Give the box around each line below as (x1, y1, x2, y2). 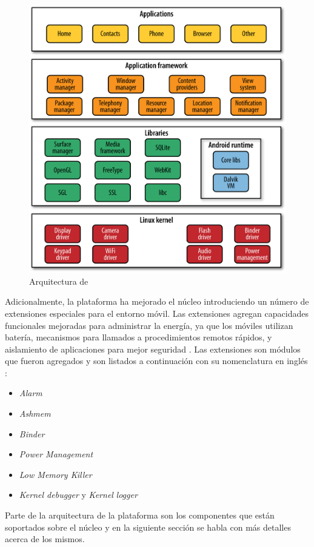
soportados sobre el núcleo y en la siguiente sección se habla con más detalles (5, 520, 291, 533)
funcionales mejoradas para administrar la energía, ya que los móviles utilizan (5, 319, 293, 331)
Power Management (19, 448, 93, 460)
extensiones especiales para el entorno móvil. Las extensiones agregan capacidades (5, 307, 309, 319)
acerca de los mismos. (5, 532, 85, 545)
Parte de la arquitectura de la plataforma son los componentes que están (5, 509, 275, 522)
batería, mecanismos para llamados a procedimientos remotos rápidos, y (5, 331, 272, 343)
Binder (19, 427, 45, 440)
